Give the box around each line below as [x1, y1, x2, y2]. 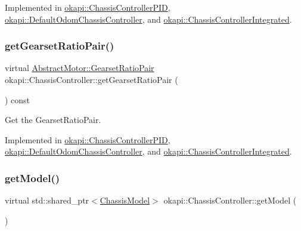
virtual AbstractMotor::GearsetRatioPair [5, 61, 154, 74]
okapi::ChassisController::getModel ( [163, 194, 297, 207]
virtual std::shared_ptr [5, 194, 89, 207]
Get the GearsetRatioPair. [5, 113, 101, 126]
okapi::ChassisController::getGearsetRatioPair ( [5, 73, 178, 85]
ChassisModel [100, 194, 150, 207]
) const [5, 93, 30, 106]
